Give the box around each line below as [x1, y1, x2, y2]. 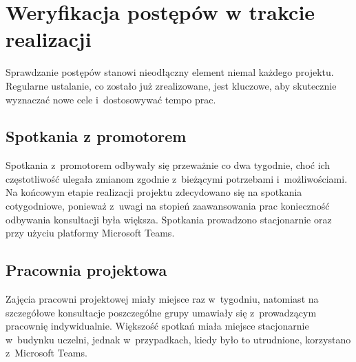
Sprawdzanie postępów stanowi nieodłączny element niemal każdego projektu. [6, 65, 334, 79]
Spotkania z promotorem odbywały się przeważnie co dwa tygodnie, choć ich [6, 158, 331, 172]
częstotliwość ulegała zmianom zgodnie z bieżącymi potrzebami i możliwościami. [6, 171, 348, 185]
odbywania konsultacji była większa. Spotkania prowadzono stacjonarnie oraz [6, 212, 332, 226]
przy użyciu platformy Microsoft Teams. [6, 225, 175, 240]
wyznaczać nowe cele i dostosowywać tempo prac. [6, 92, 216, 106]
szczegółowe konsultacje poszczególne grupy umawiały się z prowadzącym [6, 305, 317, 319]
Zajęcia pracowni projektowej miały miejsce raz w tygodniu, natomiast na [6, 292, 319, 306]
